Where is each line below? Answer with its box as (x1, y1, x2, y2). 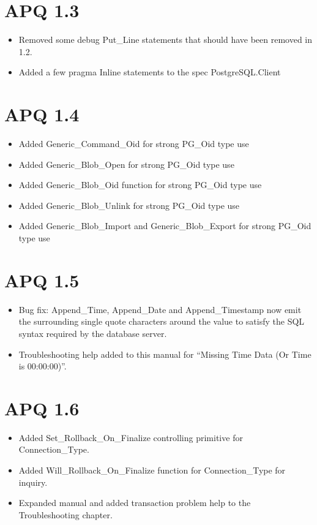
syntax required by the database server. (18, 327, 167, 339)
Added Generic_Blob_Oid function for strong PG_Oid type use (18, 178, 262, 191)
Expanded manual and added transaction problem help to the (18, 496, 251, 509)
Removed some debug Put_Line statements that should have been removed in (18, 33, 313, 46)
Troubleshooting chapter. (18, 508, 113, 521)
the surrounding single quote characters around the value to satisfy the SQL (18, 315, 305, 328)
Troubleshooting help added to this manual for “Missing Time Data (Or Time (18, 347, 311, 360)
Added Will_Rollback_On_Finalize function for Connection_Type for (18, 464, 286, 476)
